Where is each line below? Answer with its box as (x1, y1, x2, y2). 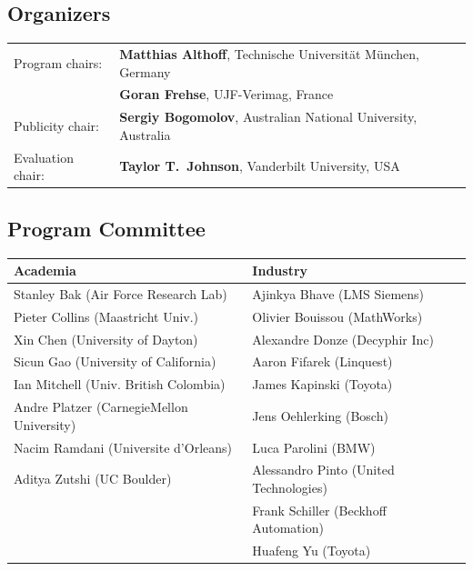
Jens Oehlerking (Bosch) (252, 406, 388, 425)
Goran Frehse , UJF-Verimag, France (119, 85, 334, 104)
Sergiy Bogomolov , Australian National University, (119, 107, 418, 126)
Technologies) (252, 478, 327, 496)
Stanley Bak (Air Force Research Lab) (14, 284, 227, 303)
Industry (252, 261, 308, 280)
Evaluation (14, 147, 74, 166)
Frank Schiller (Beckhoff (252, 500, 387, 519)
